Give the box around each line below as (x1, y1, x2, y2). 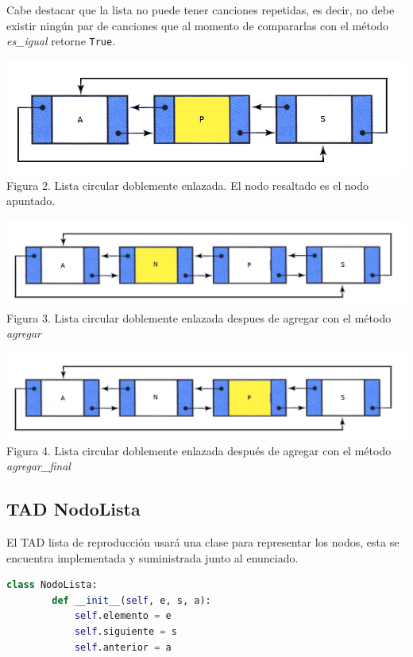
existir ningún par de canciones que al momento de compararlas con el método (6, 17, 389, 33)
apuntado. (6, 192, 56, 209)
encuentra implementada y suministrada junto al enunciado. (6, 549, 299, 566)
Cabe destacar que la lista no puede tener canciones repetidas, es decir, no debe (6, 2, 395, 17)
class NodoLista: (6, 579, 98, 591)
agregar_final (6, 458, 71, 474)
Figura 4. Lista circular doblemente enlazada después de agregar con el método (6, 442, 392, 458)
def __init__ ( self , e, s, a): (52, 594, 211, 606)
